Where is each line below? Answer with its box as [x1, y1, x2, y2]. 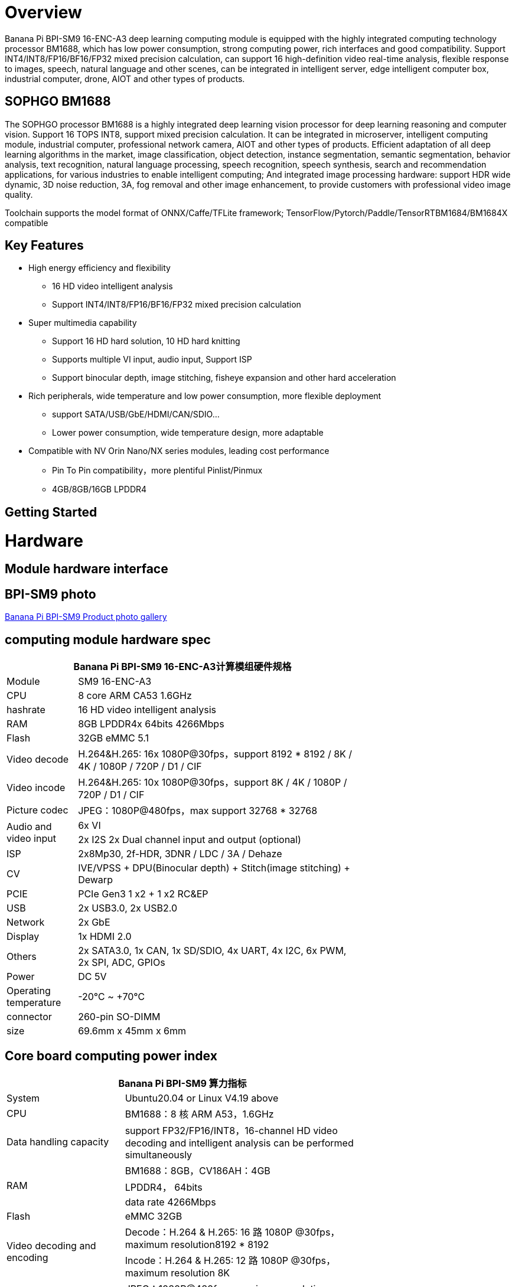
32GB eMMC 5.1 [78, 732, 149, 744]
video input [6, 832, 56, 845]
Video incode [6, 782, 66, 794]
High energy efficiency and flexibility [28, 263, 171, 273]
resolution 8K [171, 1266, 230, 1279]
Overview [5, 2, 82, 22]
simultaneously [125, 1148, 193, 1161]
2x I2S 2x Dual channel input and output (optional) [78, 834, 301, 846]
